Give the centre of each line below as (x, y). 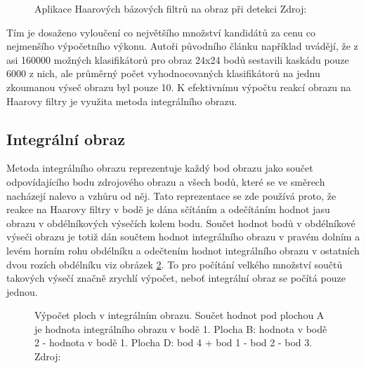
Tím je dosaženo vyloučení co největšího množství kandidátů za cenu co (161, 32)
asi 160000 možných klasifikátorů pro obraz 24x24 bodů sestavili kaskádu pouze (178, 59)
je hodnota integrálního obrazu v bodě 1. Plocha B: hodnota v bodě (181, 328)
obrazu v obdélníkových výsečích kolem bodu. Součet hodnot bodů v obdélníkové (181, 223)
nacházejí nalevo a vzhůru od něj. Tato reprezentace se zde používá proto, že (171, 195)
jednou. (22, 291)
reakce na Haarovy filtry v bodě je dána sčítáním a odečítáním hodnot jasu (168, 209)
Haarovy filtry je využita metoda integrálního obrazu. (122, 101)
